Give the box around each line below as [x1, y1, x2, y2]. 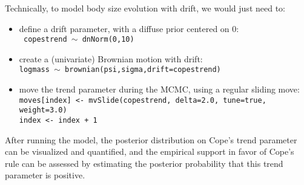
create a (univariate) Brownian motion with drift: [19, 52, 203, 65]
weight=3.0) [19, 106, 67, 115]
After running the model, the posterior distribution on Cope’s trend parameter [5, 133, 297, 146]
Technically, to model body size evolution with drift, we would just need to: [5, 2, 285, 14]
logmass [19, 65, 50, 74]
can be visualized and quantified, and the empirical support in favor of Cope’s [5, 145, 294, 158]
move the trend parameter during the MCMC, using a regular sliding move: [19, 83, 300, 96]
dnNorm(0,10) [82, 35, 134, 44]
